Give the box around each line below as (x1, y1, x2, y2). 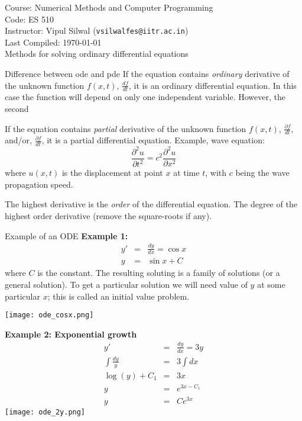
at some (257, 278, 285, 290)
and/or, (5, 134, 32, 146)
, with (205, 166, 227, 179)
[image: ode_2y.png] (5, 408, 86, 416)
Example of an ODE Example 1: (5, 229, 128, 242)
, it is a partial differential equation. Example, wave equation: (41, 134, 265, 146)
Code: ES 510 (5, 12, 54, 25)
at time (173, 166, 200, 179)
